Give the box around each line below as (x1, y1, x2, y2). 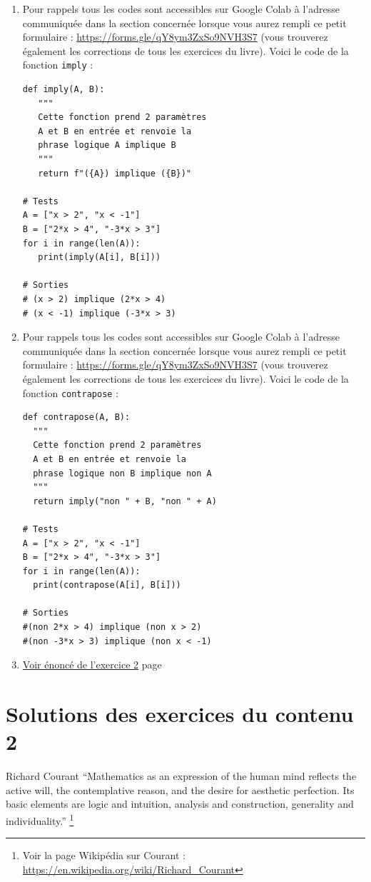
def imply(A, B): (22, 84, 105, 95)
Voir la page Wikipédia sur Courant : (22, 848, 185, 863)
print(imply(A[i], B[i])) (38, 252, 161, 263)
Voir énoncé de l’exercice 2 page (22, 657, 162, 672)
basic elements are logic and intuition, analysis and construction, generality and (6, 796, 354, 811)
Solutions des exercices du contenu (6, 699, 354, 728)
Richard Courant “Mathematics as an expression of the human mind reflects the (6, 768, 357, 783)
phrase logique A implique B (38, 140, 176, 151)
